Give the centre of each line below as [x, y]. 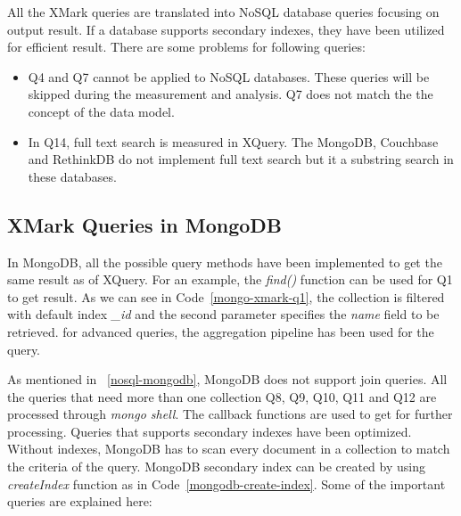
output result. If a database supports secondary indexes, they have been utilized [226, 29]
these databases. [72, 176]
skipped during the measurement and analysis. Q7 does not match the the [230, 94]
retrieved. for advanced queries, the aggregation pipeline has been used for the [221, 331]
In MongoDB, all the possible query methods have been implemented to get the [225, 262]
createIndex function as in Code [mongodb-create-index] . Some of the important [226, 483]
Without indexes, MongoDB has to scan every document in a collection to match [229, 449]
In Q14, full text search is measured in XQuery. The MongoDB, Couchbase [233, 141]
